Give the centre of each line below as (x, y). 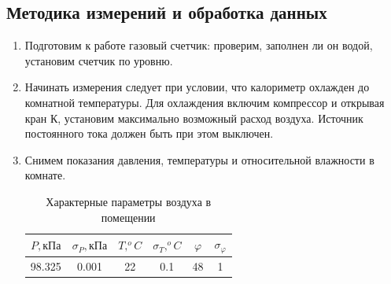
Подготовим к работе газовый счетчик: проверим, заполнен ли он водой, (199, 45)
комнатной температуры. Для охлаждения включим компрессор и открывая (205, 102)
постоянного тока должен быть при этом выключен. (149, 133)
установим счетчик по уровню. (99, 60)
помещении (128, 217)
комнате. (45, 175)
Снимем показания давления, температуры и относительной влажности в (199, 159)
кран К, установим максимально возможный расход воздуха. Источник (194, 118)
